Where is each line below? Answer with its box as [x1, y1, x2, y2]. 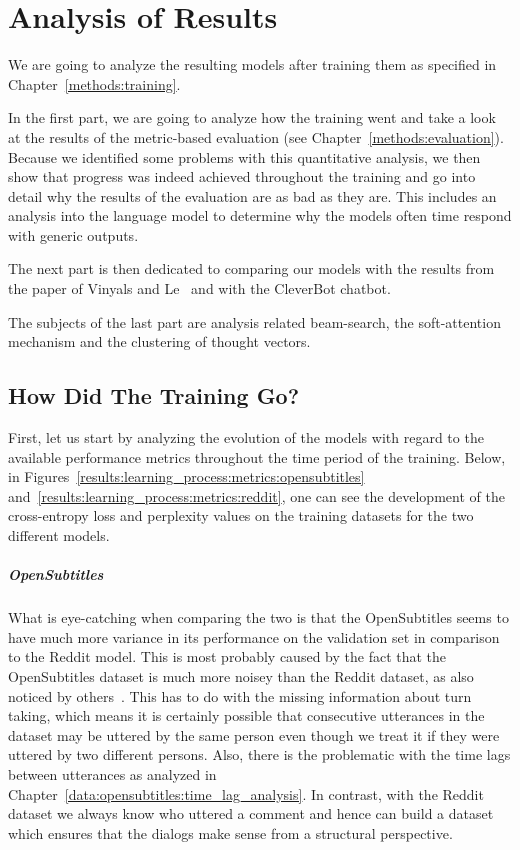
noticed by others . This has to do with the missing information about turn [8, 685, 472, 706]
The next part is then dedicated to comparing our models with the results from [8, 258, 495, 279]
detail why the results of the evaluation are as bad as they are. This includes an [8, 185, 497, 206]
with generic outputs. [8, 224, 139, 245]
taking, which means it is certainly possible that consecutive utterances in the [8, 705, 485, 726]
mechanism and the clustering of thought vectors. [8, 331, 311, 352]
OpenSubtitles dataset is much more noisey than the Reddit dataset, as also [8, 665, 474, 686]
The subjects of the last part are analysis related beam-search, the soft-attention [8, 311, 501, 332]
